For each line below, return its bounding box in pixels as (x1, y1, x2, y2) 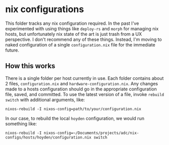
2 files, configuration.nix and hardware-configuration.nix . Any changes (5, 80, 158, 86)
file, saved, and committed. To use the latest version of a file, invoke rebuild (5, 91, 164, 97)
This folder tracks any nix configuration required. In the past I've (5, 20, 139, 26)
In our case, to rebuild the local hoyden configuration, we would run (5, 115, 145, 121)
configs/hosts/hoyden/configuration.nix (5, 135, 92, 140)
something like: (5, 120, 37, 127)
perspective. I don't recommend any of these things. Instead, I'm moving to (5, 36, 162, 42)
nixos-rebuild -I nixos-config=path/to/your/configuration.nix (5, 106, 142, 112)
